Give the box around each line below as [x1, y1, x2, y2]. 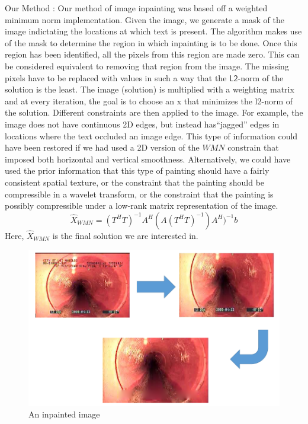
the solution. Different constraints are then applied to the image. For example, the [5, 106, 303, 119]
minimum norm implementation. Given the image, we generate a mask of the [5, 13, 284, 25]
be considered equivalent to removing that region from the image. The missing [5, 59, 289, 72]
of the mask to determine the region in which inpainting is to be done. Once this [5, 36, 297, 49]
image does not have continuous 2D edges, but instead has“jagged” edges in [5, 117, 280, 130]
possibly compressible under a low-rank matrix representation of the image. [5, 199, 278, 212]
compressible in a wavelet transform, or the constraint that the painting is [5, 187, 274, 200]
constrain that [227, 141, 279, 154]
